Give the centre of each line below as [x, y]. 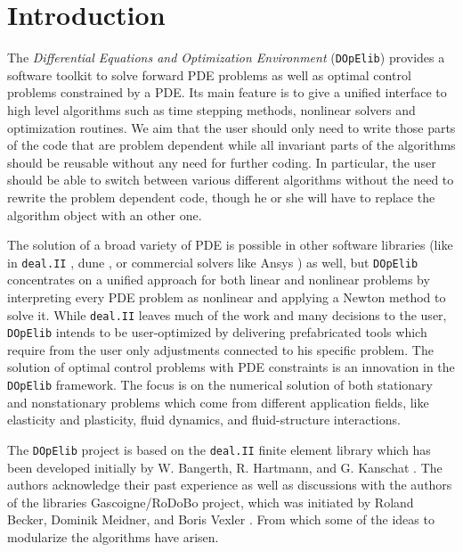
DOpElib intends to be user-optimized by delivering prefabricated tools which [217, 332]
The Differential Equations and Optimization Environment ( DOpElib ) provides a [226, 58]
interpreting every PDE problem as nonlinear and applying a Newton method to [227, 297]
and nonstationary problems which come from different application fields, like [218, 402]
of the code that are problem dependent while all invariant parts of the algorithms [231, 145]
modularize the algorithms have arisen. [113, 536]
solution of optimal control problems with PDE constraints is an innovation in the [231, 367]
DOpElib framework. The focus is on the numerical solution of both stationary [220, 385]
